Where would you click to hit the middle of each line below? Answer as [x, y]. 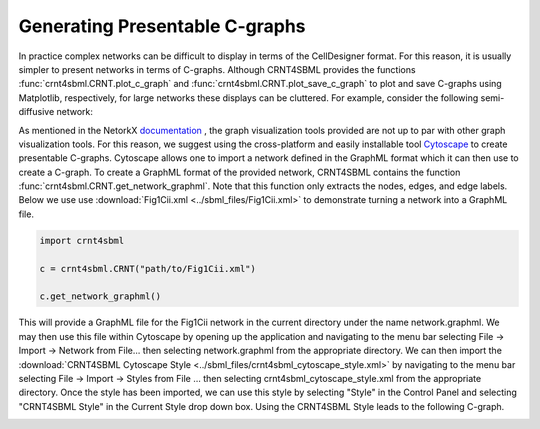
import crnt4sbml [82, 240]
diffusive [36, 112]
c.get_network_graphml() [100, 296]
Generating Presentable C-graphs [162, 26]
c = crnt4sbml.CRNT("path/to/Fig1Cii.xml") [148, 268]
